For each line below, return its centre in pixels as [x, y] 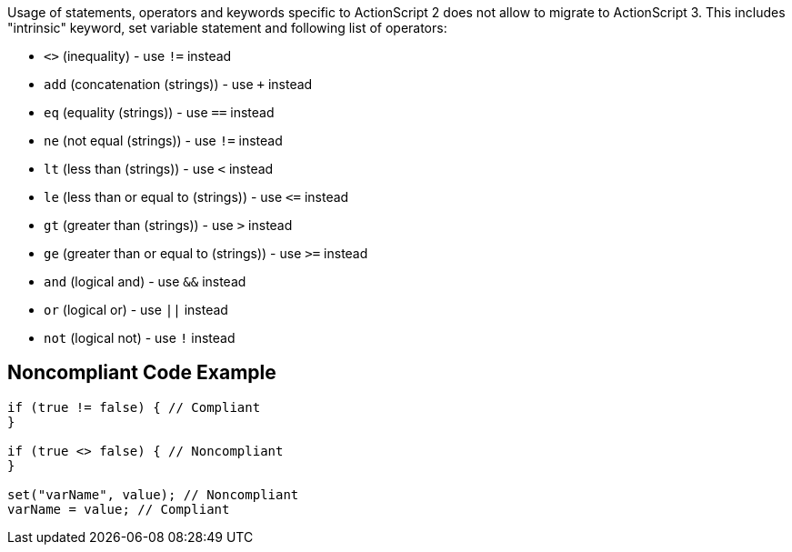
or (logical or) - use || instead [136, 310]
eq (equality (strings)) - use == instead [159, 112]
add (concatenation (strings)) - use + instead [178, 84]
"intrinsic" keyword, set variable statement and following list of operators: [227, 28]
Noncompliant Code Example [142, 373]
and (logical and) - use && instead [145, 281]
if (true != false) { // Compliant [134, 407]
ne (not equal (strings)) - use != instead [163, 141]
